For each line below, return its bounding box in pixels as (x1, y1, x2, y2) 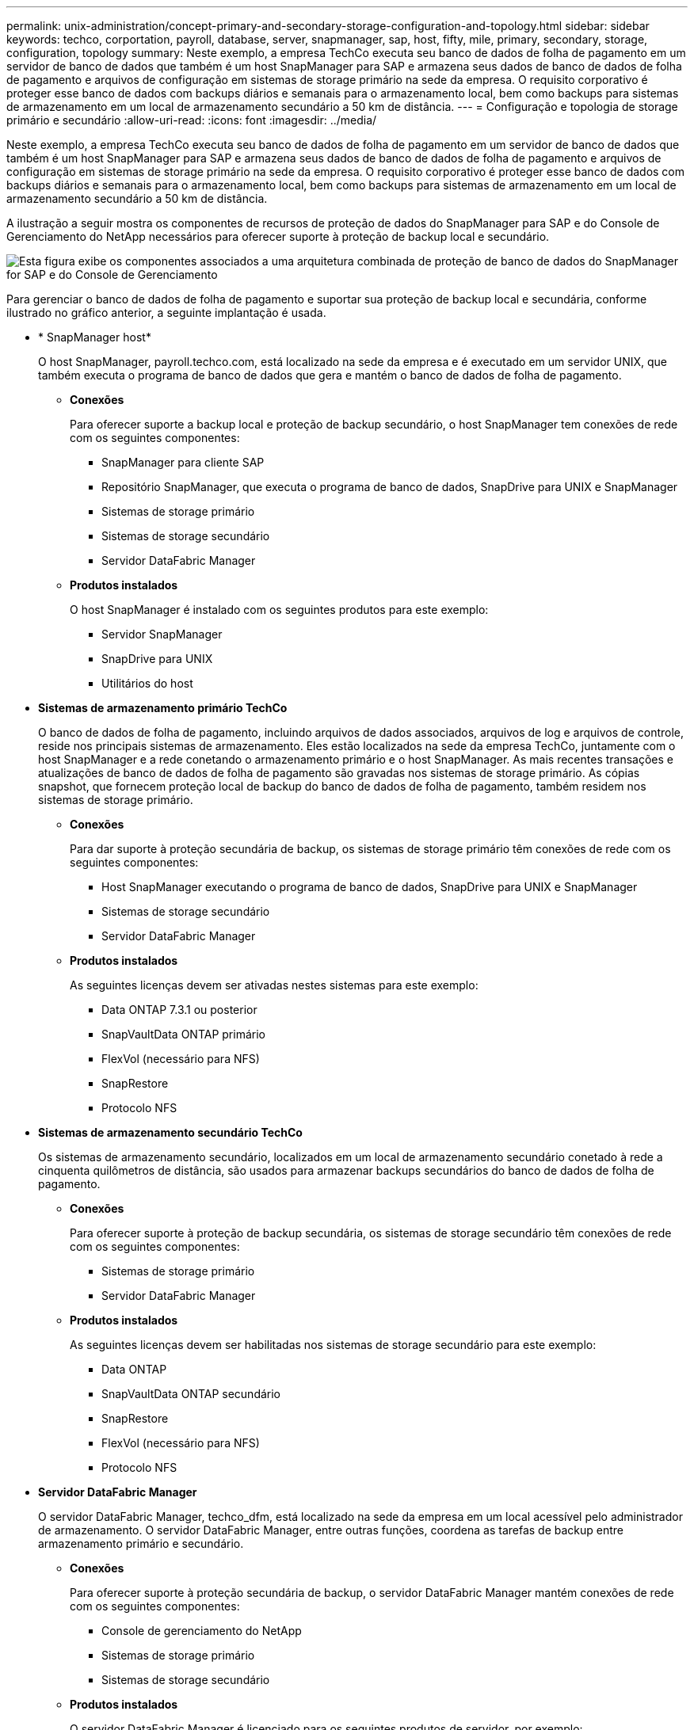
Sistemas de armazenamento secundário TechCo (38, 1126, 303, 1139)
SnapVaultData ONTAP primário (101, 1027, 265, 1041)
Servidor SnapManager (101, 627, 223, 641)
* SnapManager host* (38, 330, 151, 344)
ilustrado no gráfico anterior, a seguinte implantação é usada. (6, 306, 326, 319)
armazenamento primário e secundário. (38, 1537, 244, 1550)
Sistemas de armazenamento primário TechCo (38, 701, 288, 714)
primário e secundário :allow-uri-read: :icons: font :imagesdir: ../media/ (6, 113, 377, 127)
